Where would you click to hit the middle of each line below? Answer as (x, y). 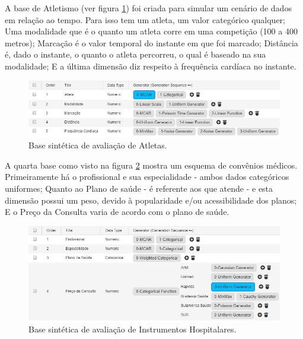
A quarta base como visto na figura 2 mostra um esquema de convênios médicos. (151, 165)
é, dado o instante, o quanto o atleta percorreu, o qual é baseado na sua (135, 54)
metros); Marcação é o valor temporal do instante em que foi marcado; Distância (151, 42)
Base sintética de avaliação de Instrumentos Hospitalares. (133, 329)
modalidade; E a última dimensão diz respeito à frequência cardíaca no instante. (151, 66)
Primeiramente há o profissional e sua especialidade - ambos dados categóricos (147, 177)
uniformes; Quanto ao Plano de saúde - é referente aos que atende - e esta (139, 188)
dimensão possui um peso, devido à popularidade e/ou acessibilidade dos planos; (151, 200)
